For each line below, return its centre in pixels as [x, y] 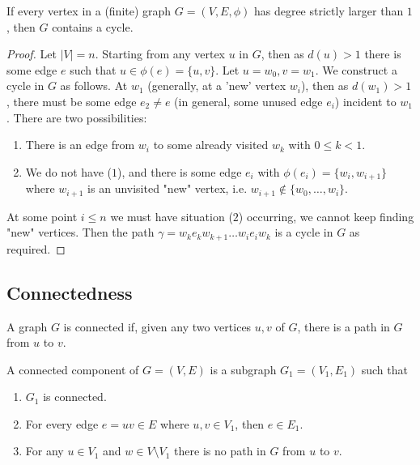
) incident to [365, 101]
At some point [42, 216]
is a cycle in [304, 232]
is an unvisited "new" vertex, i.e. [168, 188]
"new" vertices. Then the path [81, 232]
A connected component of [73, 369]
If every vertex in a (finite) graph [89, 11]
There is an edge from [80, 145]
